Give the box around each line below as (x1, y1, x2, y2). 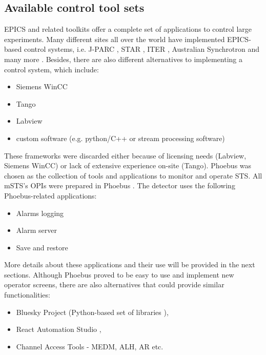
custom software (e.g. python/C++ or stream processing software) (16, 132, 225, 143)
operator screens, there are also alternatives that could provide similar (4, 279, 224, 290)
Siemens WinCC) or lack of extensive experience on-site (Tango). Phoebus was (4, 160, 252, 171)
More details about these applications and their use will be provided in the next (4, 259, 255, 270)
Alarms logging (16, 207, 64, 218)
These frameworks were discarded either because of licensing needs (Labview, (4, 150, 247, 161)
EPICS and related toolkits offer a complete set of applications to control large (4, 24, 252, 34)
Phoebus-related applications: (4, 190, 97, 201)
